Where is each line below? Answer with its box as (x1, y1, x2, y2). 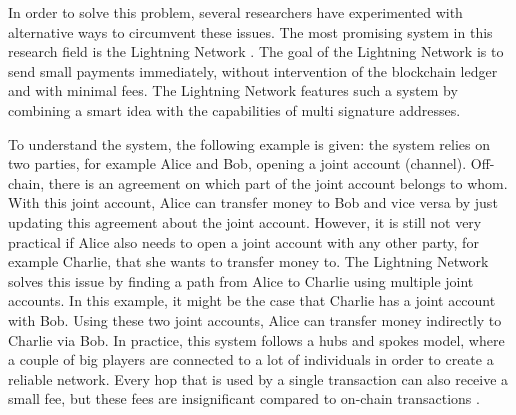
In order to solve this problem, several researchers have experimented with (8, 2, 463, 22)
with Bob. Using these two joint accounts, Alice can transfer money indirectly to (8, 309, 502, 330)
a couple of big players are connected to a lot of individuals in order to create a (8, 349, 494, 370)
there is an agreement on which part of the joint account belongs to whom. (48, 172, 508, 193)
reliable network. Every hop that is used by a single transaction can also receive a (8, 368, 509, 389)
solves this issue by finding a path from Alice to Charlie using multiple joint (8, 270, 474, 291)
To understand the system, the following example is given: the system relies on (8, 133, 491, 154)
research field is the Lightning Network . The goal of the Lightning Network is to (8, 41, 504, 62)
